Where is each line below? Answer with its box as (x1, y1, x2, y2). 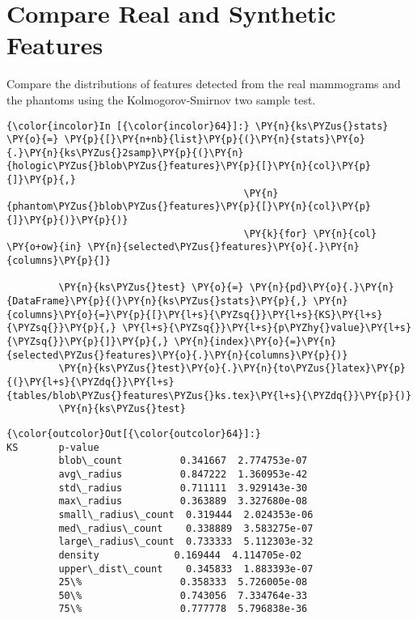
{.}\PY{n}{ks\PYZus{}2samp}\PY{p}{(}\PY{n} (6, 147, 244, 159)
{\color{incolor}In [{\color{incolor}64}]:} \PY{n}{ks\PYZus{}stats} (6, 120, 389, 132)
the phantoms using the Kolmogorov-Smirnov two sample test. (6, 91, 316, 108)
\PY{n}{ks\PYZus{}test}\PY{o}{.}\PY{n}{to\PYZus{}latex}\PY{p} (58, 363, 406, 375)
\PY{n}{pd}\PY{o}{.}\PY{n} (249, 282, 394, 294)
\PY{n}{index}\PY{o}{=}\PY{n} (174, 336, 337, 347)
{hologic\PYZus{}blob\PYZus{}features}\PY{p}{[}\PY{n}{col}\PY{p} (6, 160, 372, 172)
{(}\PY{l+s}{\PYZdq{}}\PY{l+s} (6, 376, 175, 388)
